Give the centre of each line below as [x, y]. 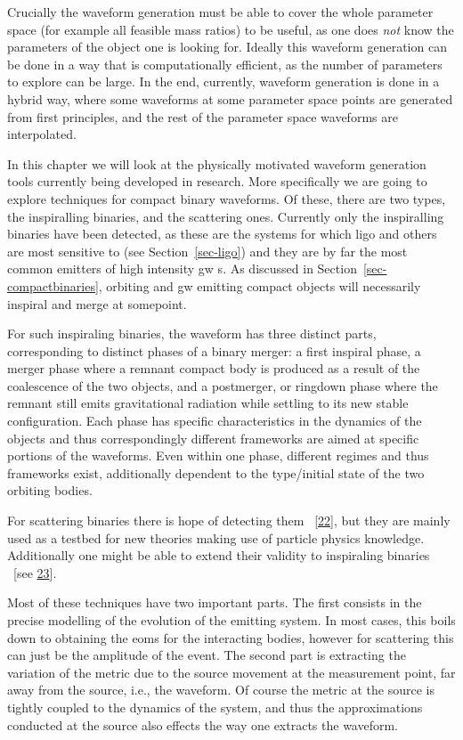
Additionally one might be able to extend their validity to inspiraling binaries [219, 555]
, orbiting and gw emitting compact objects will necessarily [260, 285]
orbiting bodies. [50, 490]
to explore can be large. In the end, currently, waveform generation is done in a [223, 81]
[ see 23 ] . [35, 572]
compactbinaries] [53, 285]
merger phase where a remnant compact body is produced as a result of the [214, 368]
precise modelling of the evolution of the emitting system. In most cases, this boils [231, 620]
